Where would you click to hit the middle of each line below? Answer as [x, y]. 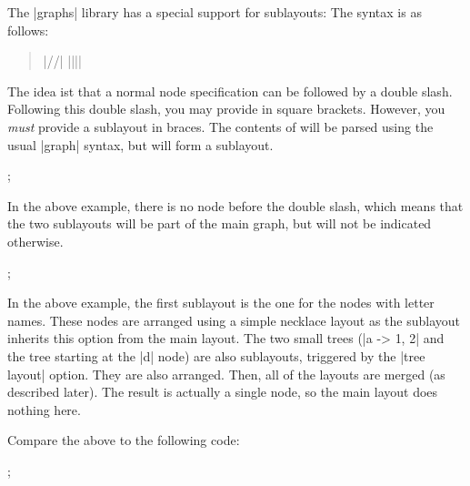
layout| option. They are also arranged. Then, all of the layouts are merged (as [226, 374]
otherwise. [35, 241]
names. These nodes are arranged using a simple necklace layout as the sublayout [234, 320]
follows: [28, 30]
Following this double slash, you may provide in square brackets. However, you [226, 109]
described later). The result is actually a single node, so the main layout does [223, 392]
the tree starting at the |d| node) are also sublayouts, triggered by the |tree [216, 355]
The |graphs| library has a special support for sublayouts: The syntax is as [215, 12]
